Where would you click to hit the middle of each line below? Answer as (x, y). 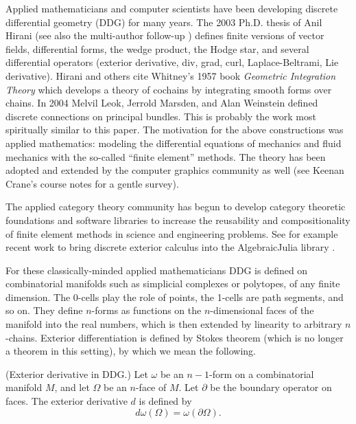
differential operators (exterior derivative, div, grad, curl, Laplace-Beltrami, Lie (172, 62)
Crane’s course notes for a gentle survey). (92, 183)
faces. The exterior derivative (67, 401)
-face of (151, 387)
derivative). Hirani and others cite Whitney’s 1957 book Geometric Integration (171, 75)
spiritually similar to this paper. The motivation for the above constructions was (175, 130)
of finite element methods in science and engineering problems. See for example (172, 233)
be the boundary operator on (271, 387)
